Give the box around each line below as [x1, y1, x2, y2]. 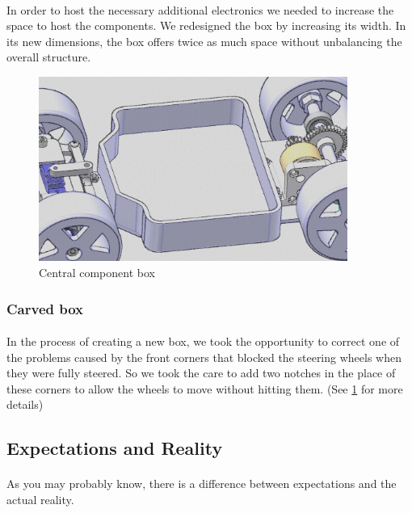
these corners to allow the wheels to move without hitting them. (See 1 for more [6, 380, 403, 397]
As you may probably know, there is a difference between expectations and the [6, 475, 397, 492]
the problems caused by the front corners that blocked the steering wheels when [6, 348, 401, 365]
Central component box [39, 263, 155, 280]
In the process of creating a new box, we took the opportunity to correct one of [6, 333, 400, 350]
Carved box [6, 298, 84, 318]
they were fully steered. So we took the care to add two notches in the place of [6, 364, 396, 381]
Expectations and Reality [6, 435, 223, 460]
